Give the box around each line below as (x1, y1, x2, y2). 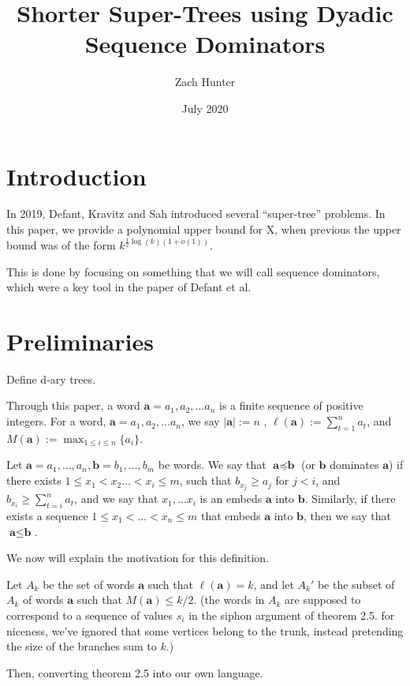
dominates (330, 456, 379, 473)
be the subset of (317, 575, 395, 592)
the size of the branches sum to (6, 638, 157, 654)
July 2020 (181, 99, 229, 116)
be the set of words (43, 575, 135, 592)
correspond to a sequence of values (6, 606, 173, 623)
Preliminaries (6, 324, 154, 357)
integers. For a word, (6, 413, 106, 429)
